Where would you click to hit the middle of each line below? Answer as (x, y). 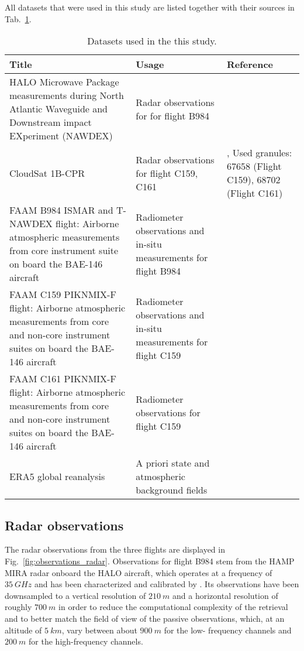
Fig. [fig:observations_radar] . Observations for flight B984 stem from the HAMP (150, 561)
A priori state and (173, 463)
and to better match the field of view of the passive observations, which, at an (145, 618)
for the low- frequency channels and (228, 630)
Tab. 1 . (18, 18)
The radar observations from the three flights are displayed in (115, 549)
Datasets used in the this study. (152, 41)
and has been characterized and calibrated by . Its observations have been (167, 584)
